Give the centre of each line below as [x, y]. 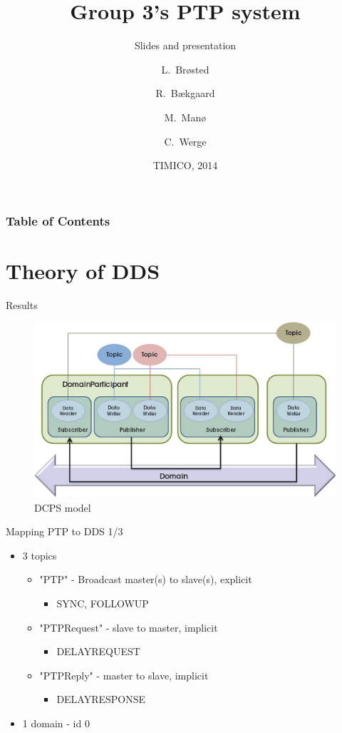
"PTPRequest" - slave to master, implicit [129, 627]
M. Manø [185, 117]
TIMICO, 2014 [185, 165]
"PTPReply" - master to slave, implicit [124, 675]
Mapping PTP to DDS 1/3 [64, 531]
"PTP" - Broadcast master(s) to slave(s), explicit [146, 579]
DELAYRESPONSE [101, 699]
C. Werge [185, 141]
